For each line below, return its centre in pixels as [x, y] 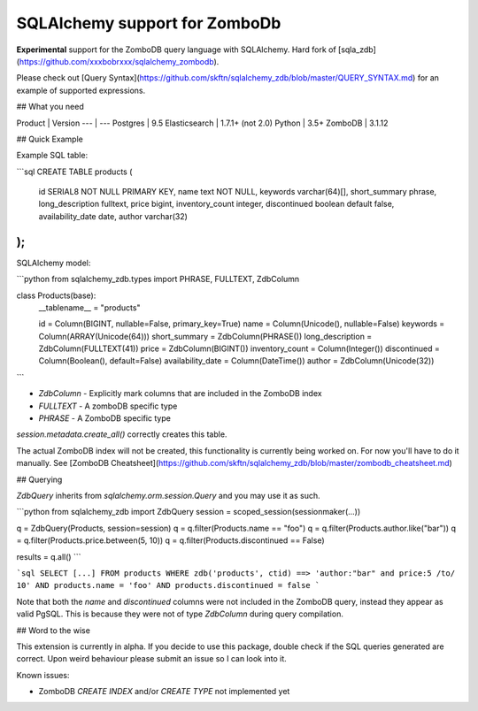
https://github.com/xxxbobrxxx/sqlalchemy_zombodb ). [119, 61]
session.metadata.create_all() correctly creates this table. [122, 434]
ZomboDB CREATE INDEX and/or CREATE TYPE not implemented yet [164, 692]
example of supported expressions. [81, 90]
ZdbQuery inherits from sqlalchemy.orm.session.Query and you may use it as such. [168, 496]
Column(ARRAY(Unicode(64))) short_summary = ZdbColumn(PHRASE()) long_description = [205, 336]
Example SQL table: [52, 156]
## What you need [50, 107]
